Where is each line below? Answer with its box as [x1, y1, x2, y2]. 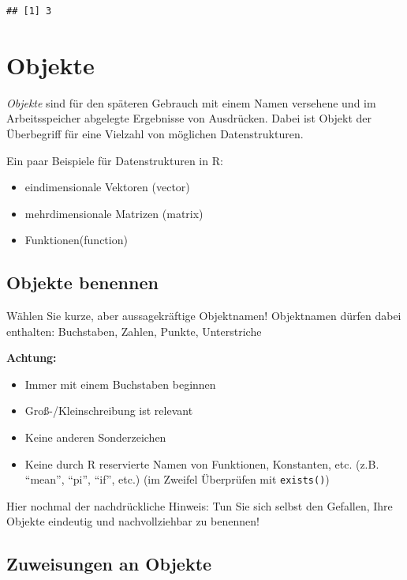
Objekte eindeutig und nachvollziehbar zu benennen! [6, 513, 260, 529]
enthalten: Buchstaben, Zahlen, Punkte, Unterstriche [6, 322, 262, 339]
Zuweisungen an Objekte [6, 552, 212, 576]
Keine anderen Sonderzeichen [24, 429, 166, 446]
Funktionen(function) [24, 232, 128, 248]
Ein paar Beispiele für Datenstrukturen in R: [6, 152, 223, 168]
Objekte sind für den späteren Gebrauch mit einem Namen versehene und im [6, 94, 376, 111]
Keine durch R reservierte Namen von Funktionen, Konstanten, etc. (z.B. [24, 455, 379, 472]
